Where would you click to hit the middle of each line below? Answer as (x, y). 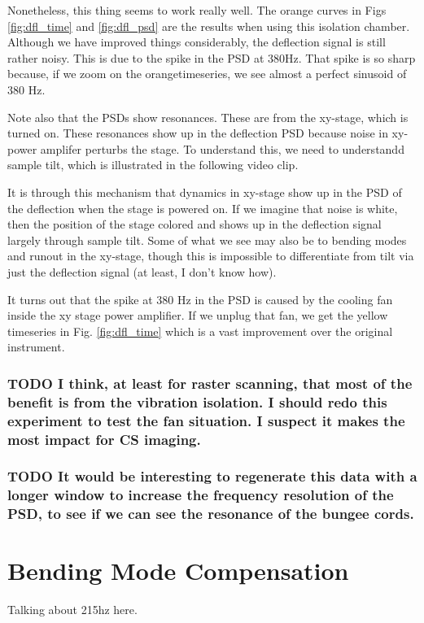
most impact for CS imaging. (104, 439)
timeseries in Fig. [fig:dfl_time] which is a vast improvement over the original (200, 331)
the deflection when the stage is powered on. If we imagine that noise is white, (203, 208)
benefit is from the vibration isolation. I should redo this (197, 401)
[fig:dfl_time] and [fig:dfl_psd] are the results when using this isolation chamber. (209, 26)
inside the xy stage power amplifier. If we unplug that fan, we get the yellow (198, 315)
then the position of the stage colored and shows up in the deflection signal (195, 224)
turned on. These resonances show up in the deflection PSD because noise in (198, 133)
